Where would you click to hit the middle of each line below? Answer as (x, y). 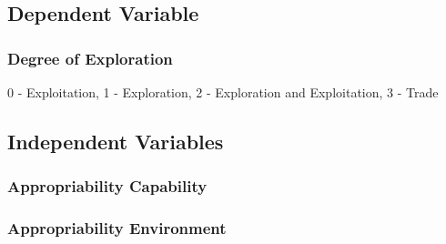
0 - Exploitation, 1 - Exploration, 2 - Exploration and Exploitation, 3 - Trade (223, 92)
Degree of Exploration (90, 58)
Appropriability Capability (107, 186)
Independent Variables (116, 141)
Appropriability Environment (117, 228)
